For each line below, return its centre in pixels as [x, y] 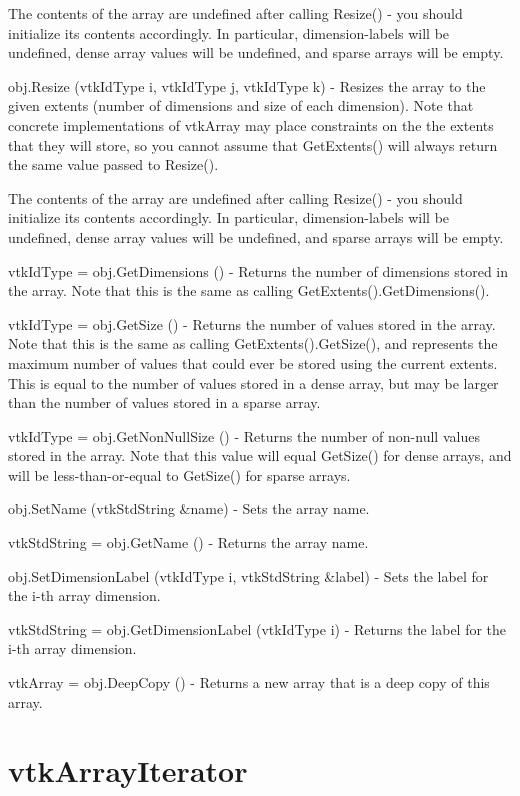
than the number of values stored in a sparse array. [164, 402]
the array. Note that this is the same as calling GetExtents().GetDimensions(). [249, 290]
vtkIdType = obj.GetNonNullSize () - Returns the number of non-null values [244, 435]
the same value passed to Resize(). [113, 164]
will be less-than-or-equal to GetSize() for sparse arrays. [179, 474]
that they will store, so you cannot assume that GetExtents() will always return [253, 144]
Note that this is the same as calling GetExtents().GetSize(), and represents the [253, 343]
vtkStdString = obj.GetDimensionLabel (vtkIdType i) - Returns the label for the [257, 628]
